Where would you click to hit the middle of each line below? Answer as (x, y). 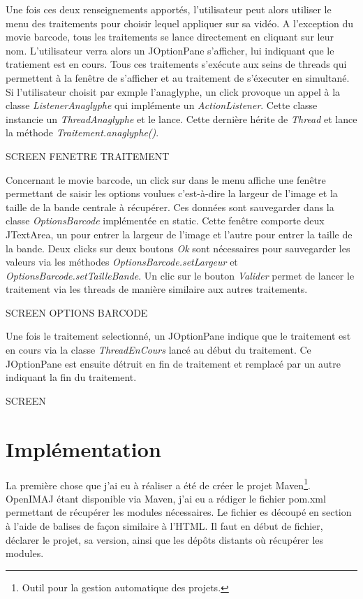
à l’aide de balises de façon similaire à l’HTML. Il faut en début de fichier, (164, 526)
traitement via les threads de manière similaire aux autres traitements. (157, 289)
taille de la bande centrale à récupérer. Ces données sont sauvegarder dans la (170, 207)
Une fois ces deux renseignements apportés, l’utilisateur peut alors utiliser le (169, 9)
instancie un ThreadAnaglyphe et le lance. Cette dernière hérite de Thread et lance (181, 118)
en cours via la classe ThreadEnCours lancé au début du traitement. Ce (158, 350)
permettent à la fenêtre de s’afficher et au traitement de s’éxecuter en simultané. (178, 77)
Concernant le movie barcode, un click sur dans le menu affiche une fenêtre (166, 179)
